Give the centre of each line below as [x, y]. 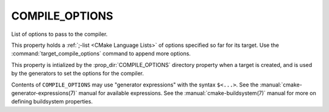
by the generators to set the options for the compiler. [78, 74]
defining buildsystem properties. [52, 102]
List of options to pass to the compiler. [59, 34]
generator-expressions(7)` [44, 93]
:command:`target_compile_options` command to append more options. [101, 54]
